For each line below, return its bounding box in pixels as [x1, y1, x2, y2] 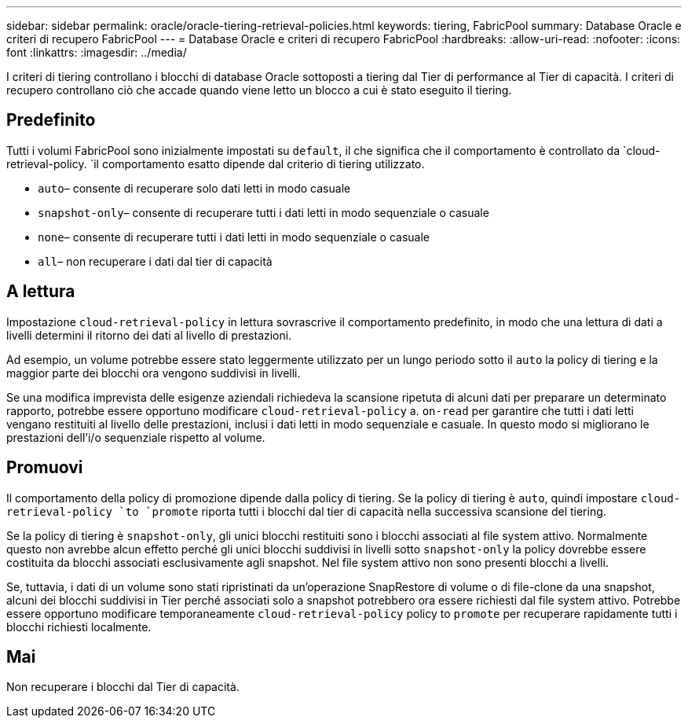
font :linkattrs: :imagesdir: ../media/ [6, 46, 187, 59]
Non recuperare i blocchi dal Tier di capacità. [6, 680, 240, 694]
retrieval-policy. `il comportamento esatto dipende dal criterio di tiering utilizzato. [6, 156, 425, 171]
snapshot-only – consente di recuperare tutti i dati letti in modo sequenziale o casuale [38, 205, 489, 219]
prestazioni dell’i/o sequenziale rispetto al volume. [6, 430, 265, 444]
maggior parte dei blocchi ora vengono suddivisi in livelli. [6, 366, 301, 380]
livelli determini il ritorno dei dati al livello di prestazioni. [6, 328, 292, 342]
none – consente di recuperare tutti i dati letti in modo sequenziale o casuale [38, 230, 430, 244]
